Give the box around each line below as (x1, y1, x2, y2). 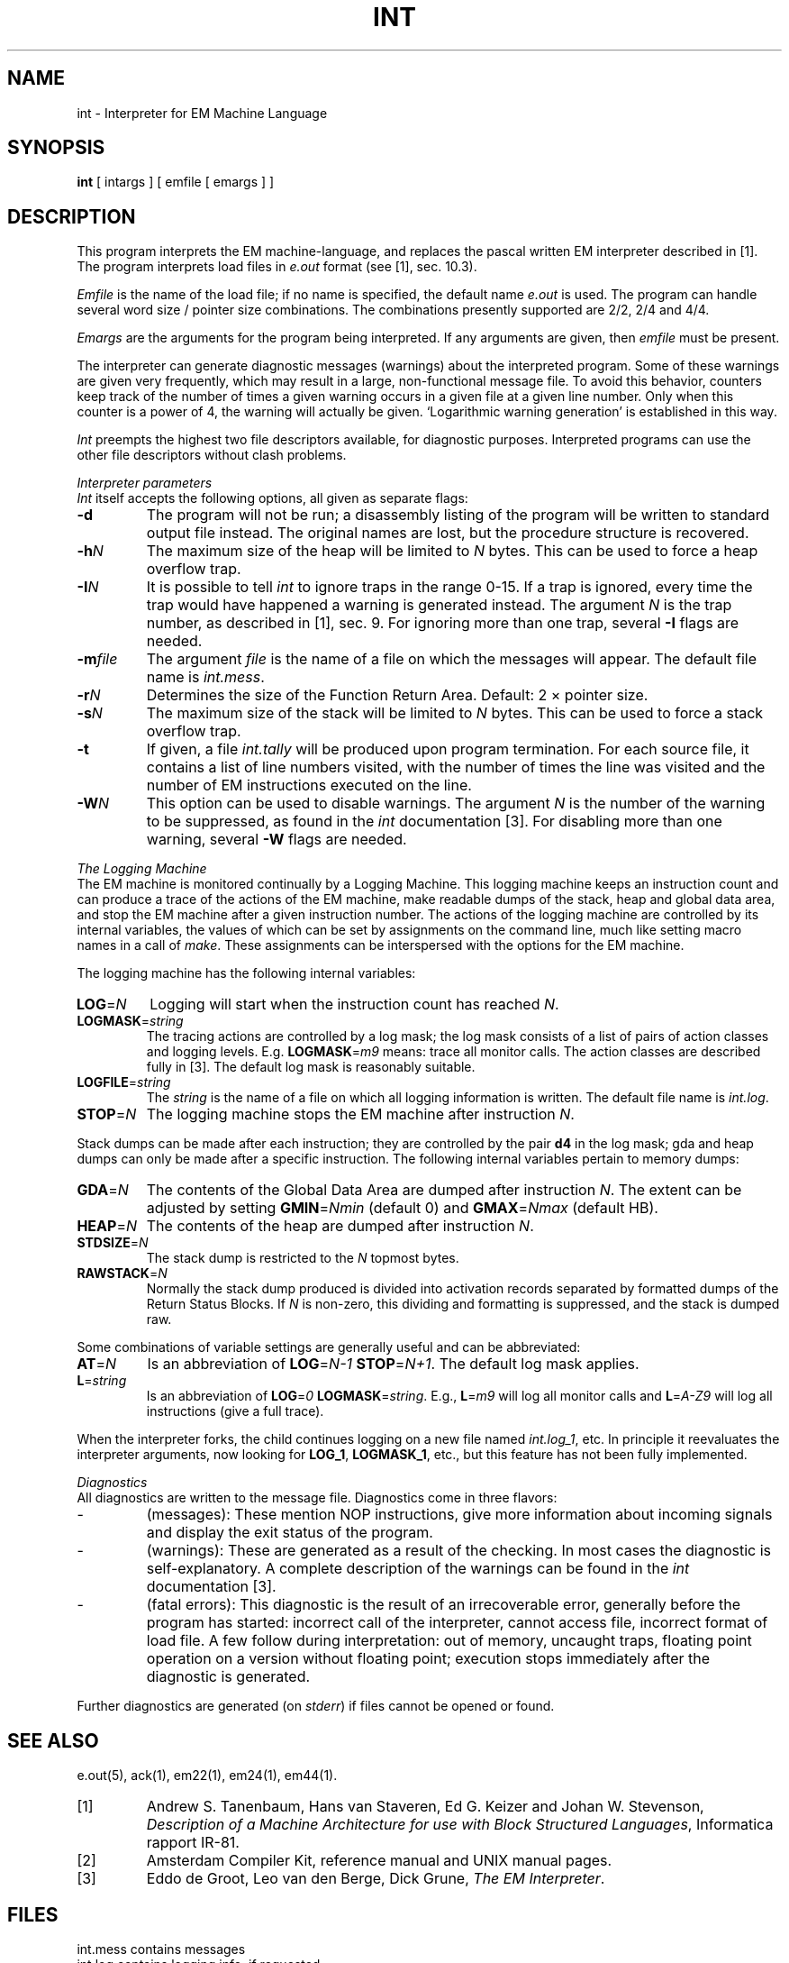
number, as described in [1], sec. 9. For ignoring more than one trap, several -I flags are (146, 614, 739, 633)
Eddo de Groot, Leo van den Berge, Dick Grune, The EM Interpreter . (146, 1869, 605, 1888)
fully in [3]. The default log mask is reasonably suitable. (146, 1059, 476, 1075)
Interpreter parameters (77, 475, 213, 491)
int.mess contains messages (77, 1940, 246, 1957)
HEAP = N (77, 1217, 138, 1236)
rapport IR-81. (146, 1833, 240, 1852)
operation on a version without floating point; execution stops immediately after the (146, 1649, 711, 1668)
